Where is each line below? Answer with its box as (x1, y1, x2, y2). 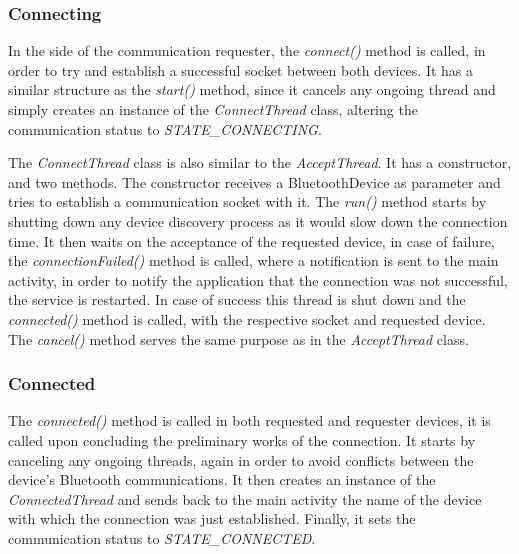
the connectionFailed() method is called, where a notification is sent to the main (8, 250, 499, 271)
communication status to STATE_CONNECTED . (8, 527, 316, 548)
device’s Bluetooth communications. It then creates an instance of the (8, 469, 436, 490)
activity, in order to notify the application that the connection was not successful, (8, 269, 508, 290)
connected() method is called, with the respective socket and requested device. (8, 308, 486, 329)
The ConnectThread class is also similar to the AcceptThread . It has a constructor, (8, 152, 512, 173)
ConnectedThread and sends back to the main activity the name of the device (8, 488, 482, 509)
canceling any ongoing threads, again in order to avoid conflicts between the (8, 449, 474, 470)
